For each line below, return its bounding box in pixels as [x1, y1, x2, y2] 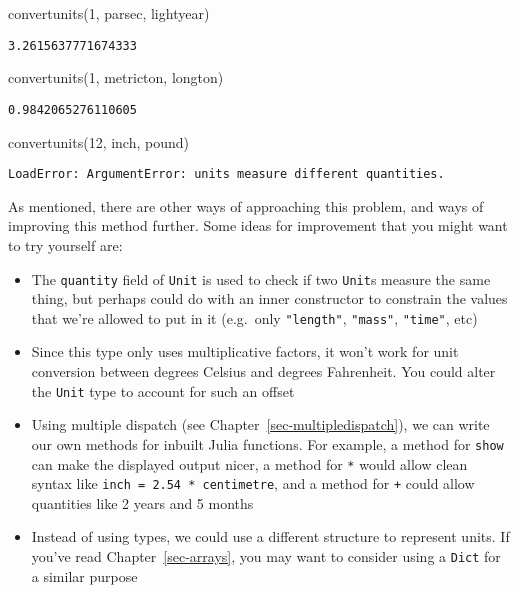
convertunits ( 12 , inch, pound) [8, 131, 190, 152]
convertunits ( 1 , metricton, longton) [8, 67, 224, 88]
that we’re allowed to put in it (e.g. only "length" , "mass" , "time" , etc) [31, 307, 478, 328]
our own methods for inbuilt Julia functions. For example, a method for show [31, 433, 504, 454]
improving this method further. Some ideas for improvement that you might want [8, 215, 508, 236]
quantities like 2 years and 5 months [31, 492, 254, 513]
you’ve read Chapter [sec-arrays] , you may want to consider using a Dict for [31, 546, 501, 567]
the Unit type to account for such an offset [31, 380, 295, 401]
